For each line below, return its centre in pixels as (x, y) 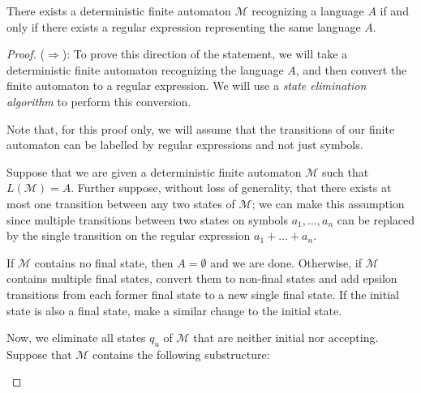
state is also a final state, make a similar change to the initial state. (174, 310)
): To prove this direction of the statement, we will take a (205, 54)
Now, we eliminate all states (76, 337)
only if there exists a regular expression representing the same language (184, 26)
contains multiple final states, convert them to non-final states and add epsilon (202, 278)
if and (394, 11)
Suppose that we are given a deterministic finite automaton (154, 171)
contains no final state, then (104, 262)
